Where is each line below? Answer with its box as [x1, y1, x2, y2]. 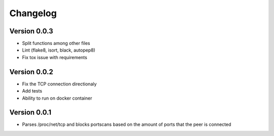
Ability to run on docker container [22, 95, 92, 101]
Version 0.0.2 [9, 67, 53, 76]
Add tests [22, 88, 43, 94]
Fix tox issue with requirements [22, 54, 87, 60]
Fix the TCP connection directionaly [22, 81, 97, 87]
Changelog [9, 8, 57, 19]
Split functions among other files [22, 40, 90, 47]
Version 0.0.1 [9, 108, 52, 117]
